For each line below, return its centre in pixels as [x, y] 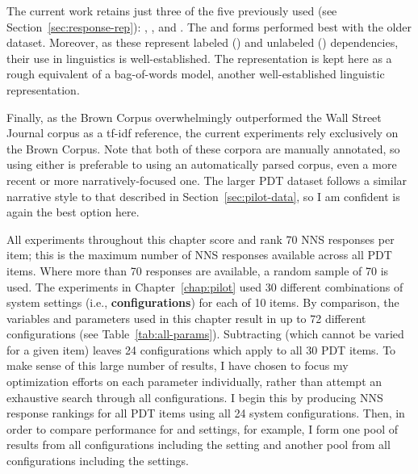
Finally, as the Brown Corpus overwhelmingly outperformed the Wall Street [194, 117]
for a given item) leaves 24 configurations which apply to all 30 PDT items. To [201, 349]
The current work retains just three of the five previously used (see [172, 10]
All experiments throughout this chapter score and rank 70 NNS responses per [201, 239]
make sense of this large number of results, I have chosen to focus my [178, 365]
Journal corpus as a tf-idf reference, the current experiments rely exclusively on [203, 133]
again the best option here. [73, 212]
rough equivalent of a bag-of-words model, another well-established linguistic [196, 74]
